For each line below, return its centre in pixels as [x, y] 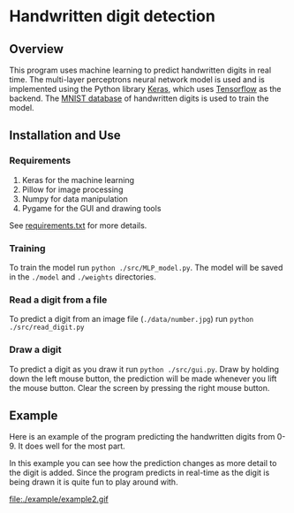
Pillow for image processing [72, 189]
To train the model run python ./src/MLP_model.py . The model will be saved [146, 267]
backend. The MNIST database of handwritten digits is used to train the [139, 98]
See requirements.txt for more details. [78, 225]
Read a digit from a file [58, 300]
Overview [37, 49]
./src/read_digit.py [47, 328]
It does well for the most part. [72, 446]
